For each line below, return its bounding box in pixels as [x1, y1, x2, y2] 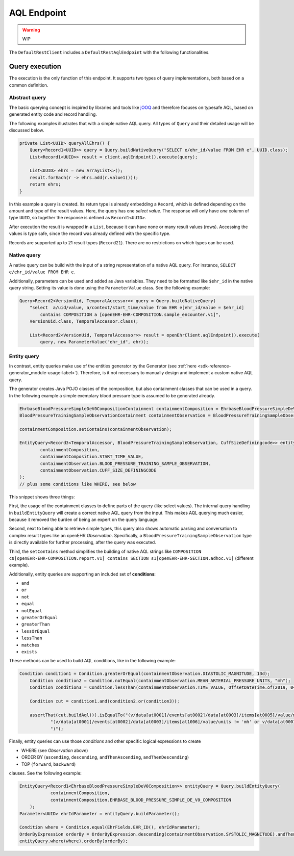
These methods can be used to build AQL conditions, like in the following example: [9, 658, 176, 664]
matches [21, 642, 40, 648]
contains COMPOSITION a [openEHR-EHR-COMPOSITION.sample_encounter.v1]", [40, 311, 221, 317]
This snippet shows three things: [9, 493, 75, 500]
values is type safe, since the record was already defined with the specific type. [9, 231, 171, 236]
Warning [22, 27, 40, 33]
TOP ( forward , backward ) [21, 761, 76, 767]
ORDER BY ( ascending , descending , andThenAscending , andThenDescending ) [21, 754, 189, 760]
